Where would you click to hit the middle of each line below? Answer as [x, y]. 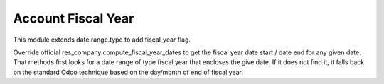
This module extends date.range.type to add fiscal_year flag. [102, 40]
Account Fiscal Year [74, 18]
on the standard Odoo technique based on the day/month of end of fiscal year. [128, 72]
